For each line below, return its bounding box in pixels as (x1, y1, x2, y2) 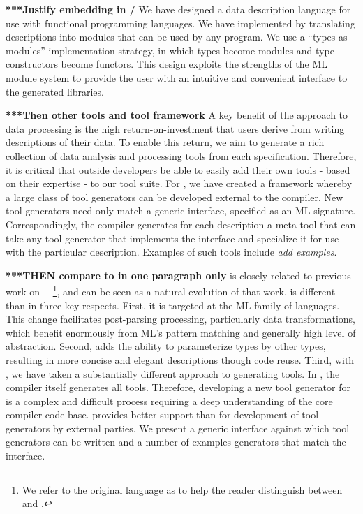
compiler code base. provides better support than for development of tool (6, 407, 319, 422)
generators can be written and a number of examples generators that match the (6, 434, 346, 449)
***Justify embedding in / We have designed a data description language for (6, 2, 351, 16)
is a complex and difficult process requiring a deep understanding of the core (6, 393, 333, 408)
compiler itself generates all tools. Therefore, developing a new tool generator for (6, 380, 350, 395)
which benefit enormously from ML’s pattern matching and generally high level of (6, 325, 356, 339)
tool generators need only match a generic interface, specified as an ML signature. (6, 203, 356, 218)
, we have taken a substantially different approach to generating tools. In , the (6, 366, 340, 381)
